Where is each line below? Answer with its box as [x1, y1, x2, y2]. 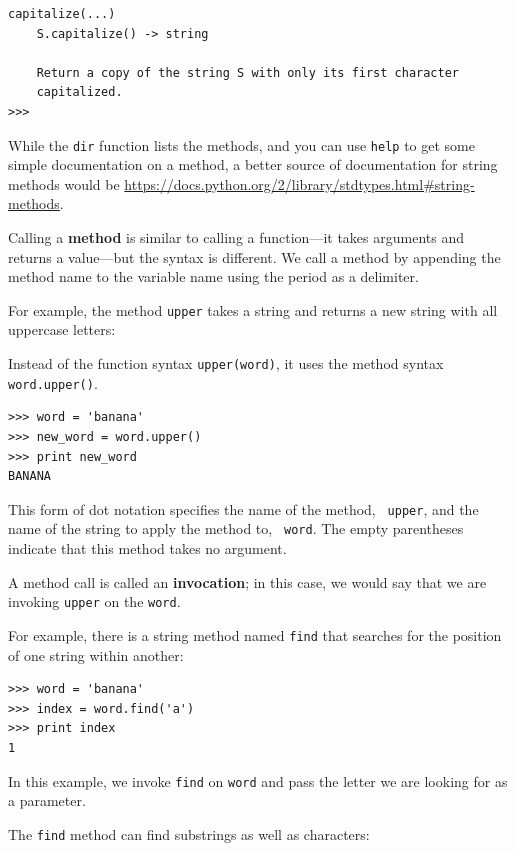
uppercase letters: [8, 319, 116, 340]
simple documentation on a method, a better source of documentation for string [8, 154, 498, 175]
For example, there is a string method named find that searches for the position [8, 624, 502, 645]
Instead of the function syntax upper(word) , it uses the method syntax [8, 353, 444, 374]
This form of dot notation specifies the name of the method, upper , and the [8, 498, 479, 519]
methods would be [8, 173, 120, 194]
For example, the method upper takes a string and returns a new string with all [8, 299, 498, 320]
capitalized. [36, 85, 123, 100]
